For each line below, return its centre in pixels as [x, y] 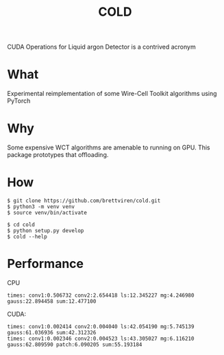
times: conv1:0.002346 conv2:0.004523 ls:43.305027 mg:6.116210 [101, 339]
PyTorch [19, 101]
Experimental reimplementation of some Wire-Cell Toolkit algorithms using [112, 94]
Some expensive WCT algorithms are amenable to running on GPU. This [109, 147]
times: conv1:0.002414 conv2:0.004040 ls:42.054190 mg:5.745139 [101, 326]
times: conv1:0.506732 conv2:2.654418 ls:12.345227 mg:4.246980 [101, 295]
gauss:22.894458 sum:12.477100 [52, 301]
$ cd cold [21, 225]
